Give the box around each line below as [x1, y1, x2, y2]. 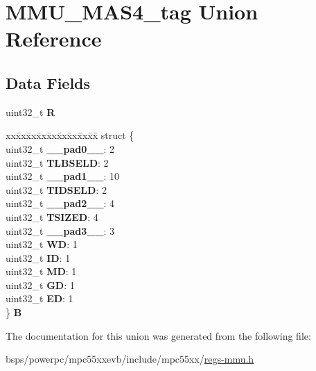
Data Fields [6, 72, 91, 93]
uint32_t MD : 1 [6, 264, 77, 279]
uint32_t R [6, 104, 55, 119]
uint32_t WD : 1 [6, 237, 78, 252]
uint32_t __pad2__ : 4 [6, 196, 115, 211]
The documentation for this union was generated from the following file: [6, 328, 311, 343]
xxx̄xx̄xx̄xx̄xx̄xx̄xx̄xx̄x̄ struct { [6, 128, 134, 142]
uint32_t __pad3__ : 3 [6, 223, 115, 238]
